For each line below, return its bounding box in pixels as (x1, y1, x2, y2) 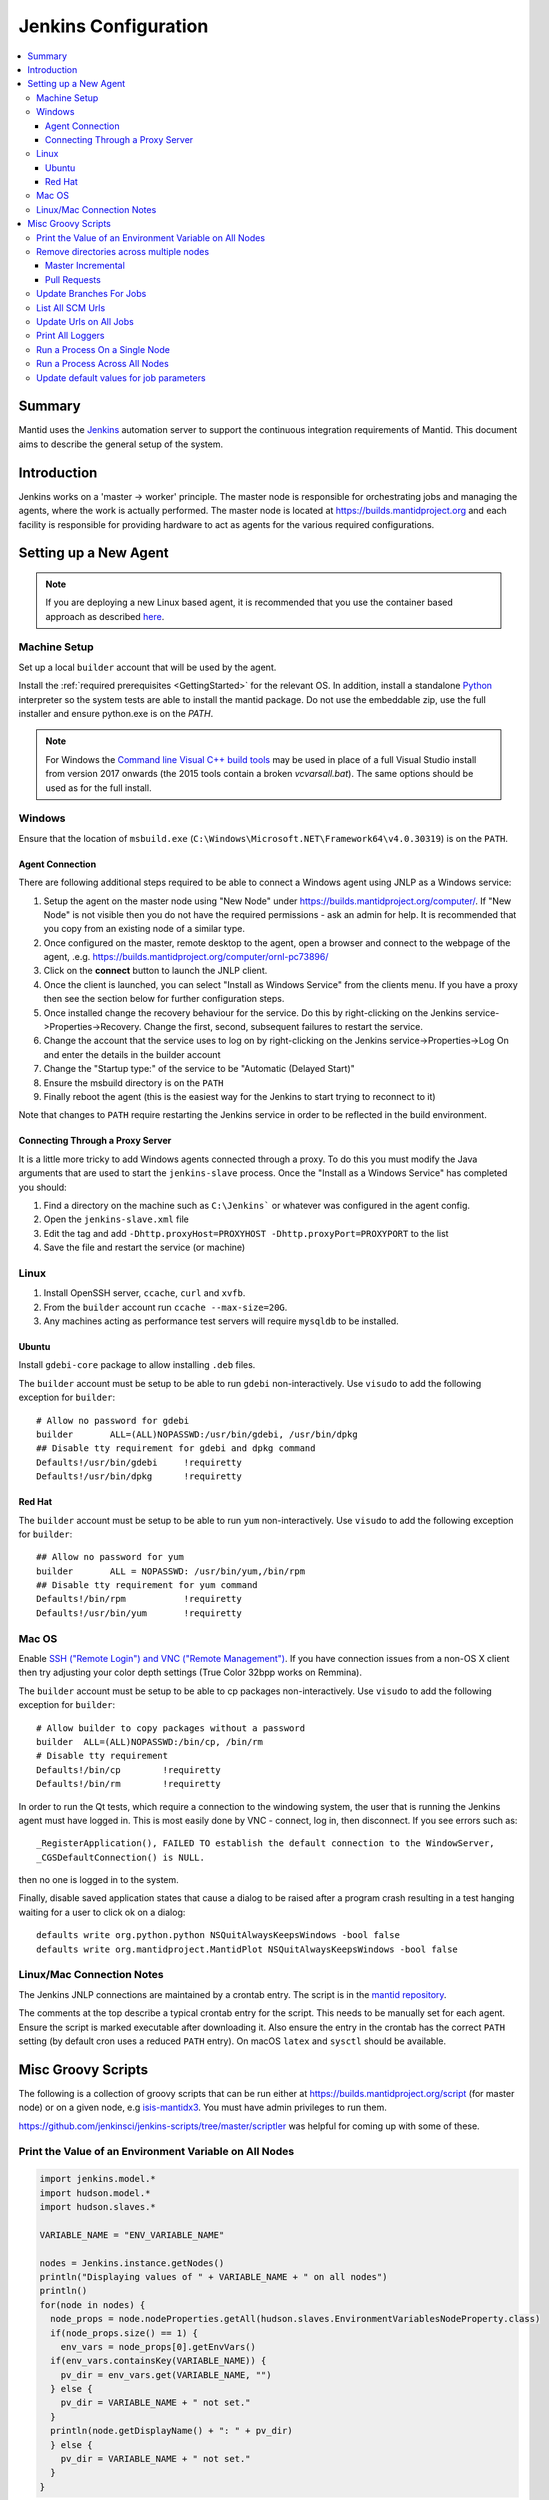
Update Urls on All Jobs (36, 315, 134, 327)
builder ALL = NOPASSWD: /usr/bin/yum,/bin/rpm (36, 1565, 305, 1577)
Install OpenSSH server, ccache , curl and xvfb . (43, 1287, 246, 1299)
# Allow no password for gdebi (36, 1415, 190, 1426)
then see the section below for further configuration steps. (43, 993, 285, 1005)
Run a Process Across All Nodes (36, 358, 169, 370)
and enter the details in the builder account (43, 1048, 221, 1060)
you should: (18, 1181, 67, 1193)
